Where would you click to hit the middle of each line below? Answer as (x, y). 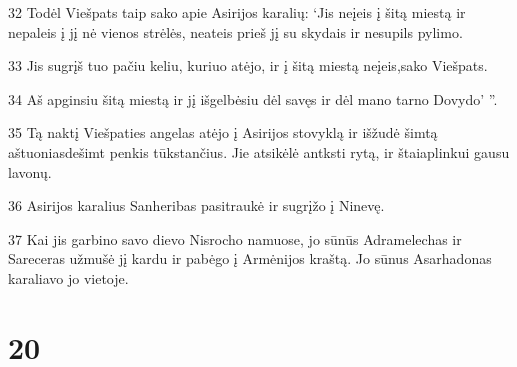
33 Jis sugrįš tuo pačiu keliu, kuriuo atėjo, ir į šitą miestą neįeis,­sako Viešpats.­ (248, 65)
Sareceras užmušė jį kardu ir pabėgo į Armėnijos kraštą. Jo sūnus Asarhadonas (250, 258)
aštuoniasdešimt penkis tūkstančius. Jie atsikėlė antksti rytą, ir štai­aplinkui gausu (259, 151)
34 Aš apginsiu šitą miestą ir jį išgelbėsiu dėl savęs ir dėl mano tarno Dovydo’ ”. (253, 98)
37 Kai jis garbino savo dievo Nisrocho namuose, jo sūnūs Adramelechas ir (235, 238)
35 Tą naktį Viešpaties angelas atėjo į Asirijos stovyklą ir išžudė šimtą (223, 132)
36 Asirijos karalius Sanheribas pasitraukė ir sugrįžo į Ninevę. (196, 205)
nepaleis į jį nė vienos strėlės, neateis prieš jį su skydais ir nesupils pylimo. (235, 31)
